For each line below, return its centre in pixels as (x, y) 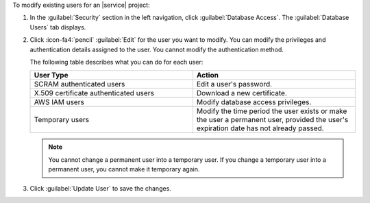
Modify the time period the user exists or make (272, 111)
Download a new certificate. (242, 93)
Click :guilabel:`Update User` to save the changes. (100, 188)
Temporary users (62, 120)
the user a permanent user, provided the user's (272, 120)
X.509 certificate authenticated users (94, 93)
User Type (51, 75)
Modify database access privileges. (254, 102)
